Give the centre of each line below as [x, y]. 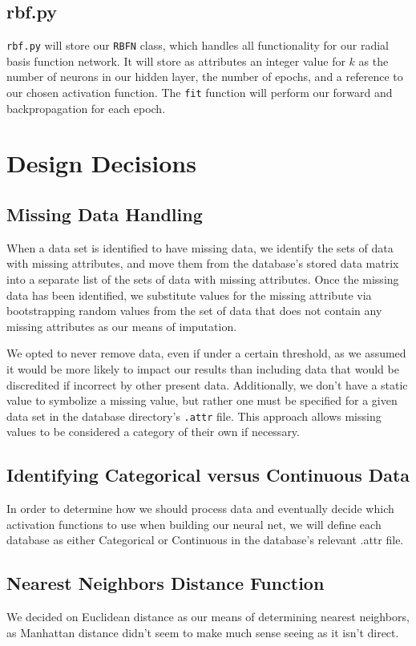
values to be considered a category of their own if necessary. [153, 432]
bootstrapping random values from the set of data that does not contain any [194, 311]
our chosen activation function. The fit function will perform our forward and [200, 93]
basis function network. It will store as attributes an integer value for [176, 61]
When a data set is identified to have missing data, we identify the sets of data [200, 247]
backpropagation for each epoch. [86, 108]
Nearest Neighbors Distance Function [166, 583]
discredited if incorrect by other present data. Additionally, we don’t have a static [207, 384]
